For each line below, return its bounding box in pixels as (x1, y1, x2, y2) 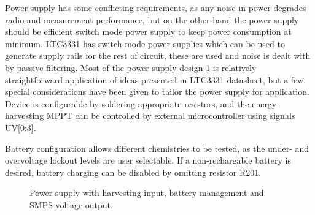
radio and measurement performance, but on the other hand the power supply (5, 13, 299, 26)
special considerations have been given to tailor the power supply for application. (5, 85, 309, 98)
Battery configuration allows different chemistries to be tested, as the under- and (5, 141, 309, 154)
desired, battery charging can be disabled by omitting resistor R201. (5, 165, 262, 178)
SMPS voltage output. (29, 198, 113, 211)
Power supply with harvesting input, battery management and (29, 186, 264, 199)
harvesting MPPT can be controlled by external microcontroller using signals (5, 109, 295, 122)
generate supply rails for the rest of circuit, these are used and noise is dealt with (5, 49, 311, 62)
